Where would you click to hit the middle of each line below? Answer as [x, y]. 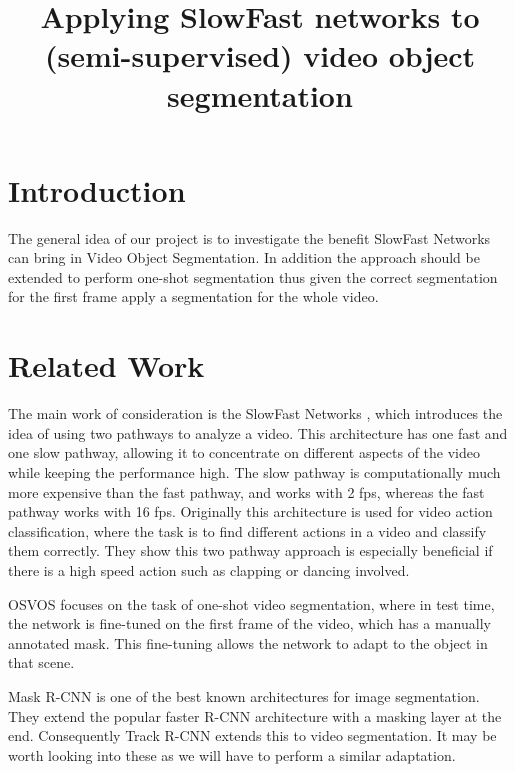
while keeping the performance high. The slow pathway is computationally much [254, 471]
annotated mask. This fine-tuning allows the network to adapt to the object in [248, 642]
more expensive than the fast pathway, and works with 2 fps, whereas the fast [246, 491]
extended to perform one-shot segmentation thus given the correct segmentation [253, 276]
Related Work [106, 365]
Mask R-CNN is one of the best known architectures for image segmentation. [244, 695]
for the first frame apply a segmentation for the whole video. [193, 296]
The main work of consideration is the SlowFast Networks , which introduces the [255, 413]
